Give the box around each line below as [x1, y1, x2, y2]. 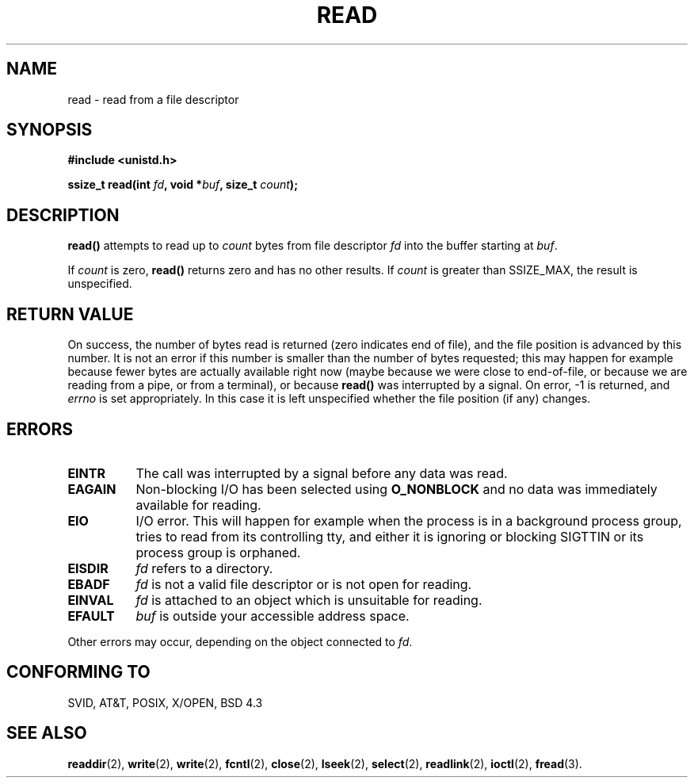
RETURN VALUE [6, 304, 134, 324]
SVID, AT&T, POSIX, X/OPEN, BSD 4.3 [67, 695, 263, 709]
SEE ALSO [6, 723, 87, 744]
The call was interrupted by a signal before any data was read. [135, 465, 508, 481]
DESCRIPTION [6, 205, 120, 225]
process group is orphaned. [135, 544, 301, 560]
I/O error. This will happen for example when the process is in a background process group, [135, 512, 682, 529]
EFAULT [67, 607, 115, 624]
